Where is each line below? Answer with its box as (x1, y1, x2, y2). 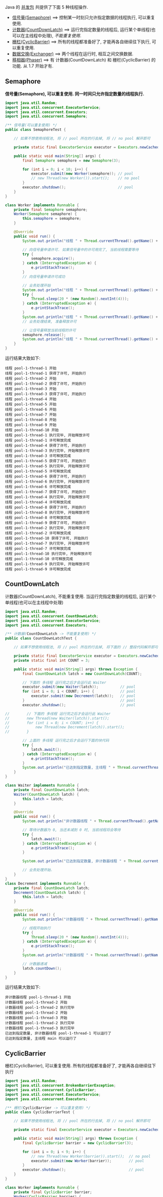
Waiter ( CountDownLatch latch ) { (14, 792, 79, 797)
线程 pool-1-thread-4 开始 (5, 397, 57, 402)
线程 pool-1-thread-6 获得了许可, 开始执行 (5, 474, 86, 479)
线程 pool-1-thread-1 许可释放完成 (5, 438, 71, 443)
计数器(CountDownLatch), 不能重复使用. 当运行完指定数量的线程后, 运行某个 (5, 593, 157, 599)
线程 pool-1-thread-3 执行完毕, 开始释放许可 (5, 448, 90, 453)
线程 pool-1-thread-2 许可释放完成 (5, 531, 71, 536)
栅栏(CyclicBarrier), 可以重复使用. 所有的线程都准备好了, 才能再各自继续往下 (5, 1063, 156, 1068)
